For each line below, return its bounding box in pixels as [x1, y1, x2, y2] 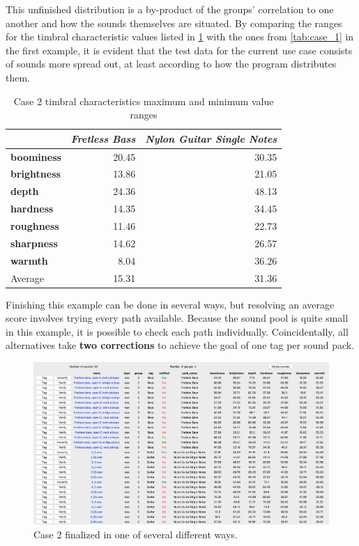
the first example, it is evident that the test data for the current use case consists [6, 42, 353, 57]
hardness [10, 201, 54, 216]
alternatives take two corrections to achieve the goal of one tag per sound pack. [6, 338, 355, 352]
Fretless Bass [70, 131, 136, 146]
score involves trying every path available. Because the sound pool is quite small [6, 311, 349, 325]
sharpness [10, 235, 58, 250]
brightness [10, 166, 61, 181]
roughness [10, 218, 59, 233]
